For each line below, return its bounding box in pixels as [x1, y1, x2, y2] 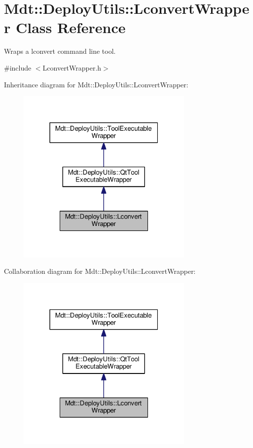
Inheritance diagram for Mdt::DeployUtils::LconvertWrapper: [4, 79, 188, 89]
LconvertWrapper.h [42, 62, 102, 73]
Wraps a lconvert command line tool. [4, 46, 116, 56]
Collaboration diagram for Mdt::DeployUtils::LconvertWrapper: [4, 266, 196, 276]
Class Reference [15, 17, 126, 37]
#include [4, 62, 32, 73]
